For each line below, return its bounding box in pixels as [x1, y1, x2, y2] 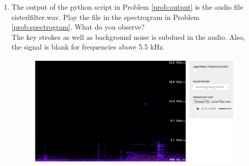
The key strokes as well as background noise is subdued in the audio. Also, [11, 31, 245, 42]
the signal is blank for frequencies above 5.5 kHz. [11, 41, 165, 52]
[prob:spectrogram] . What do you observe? [11, 21, 145, 32]
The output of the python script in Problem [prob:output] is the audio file [11, 2, 243, 12]
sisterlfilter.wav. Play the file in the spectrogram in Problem [11, 11, 200, 22]
